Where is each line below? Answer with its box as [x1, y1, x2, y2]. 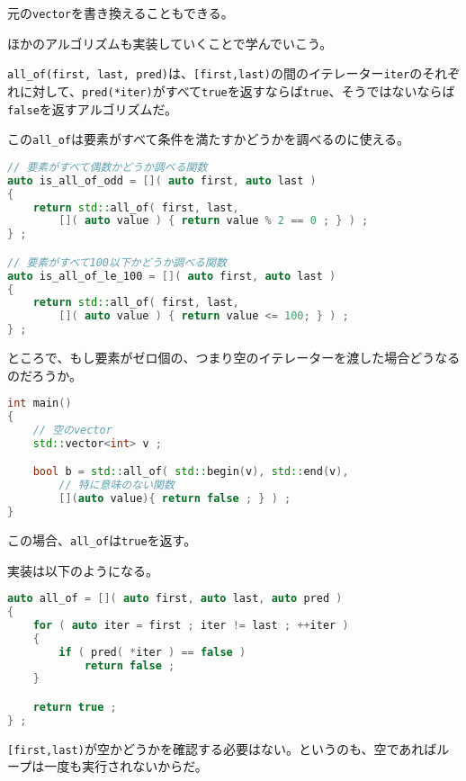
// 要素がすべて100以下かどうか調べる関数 [7, 256, 227, 269]
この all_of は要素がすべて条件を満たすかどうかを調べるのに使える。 [7, 130, 409, 148]
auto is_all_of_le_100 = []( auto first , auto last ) [7, 269, 336, 283]
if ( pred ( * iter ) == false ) [58, 645, 246, 659]
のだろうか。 [7, 365, 82, 384]
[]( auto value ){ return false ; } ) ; [58, 492, 291, 506]
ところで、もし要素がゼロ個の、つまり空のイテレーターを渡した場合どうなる [7, 348, 461, 367]
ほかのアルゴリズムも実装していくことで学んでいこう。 [7, 33, 333, 52]
